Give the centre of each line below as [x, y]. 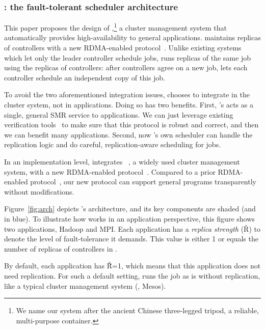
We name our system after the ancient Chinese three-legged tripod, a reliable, [137, 310]
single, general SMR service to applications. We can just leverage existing [119, 114]
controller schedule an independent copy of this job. [85, 77]
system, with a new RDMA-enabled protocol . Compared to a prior [110, 171]
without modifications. [39, 191]
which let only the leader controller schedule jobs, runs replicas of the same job [127, 57]
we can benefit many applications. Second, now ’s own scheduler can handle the [128, 134]
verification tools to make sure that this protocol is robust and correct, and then [131, 125]
